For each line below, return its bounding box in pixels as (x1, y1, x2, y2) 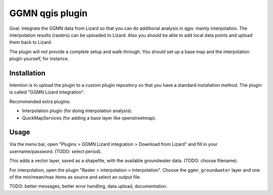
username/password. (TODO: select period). (9, 148, 102, 154)
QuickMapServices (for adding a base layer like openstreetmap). (22, 115, 157, 121)
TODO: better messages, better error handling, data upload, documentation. (9, 183, 168, 189)
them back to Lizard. (9, 39, 53, 45)
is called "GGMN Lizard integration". (9, 89, 85, 95)
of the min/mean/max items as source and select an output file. (9, 174, 141, 180)
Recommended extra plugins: (9, 99, 71, 105)
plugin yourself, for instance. (9, 56, 69, 62)
